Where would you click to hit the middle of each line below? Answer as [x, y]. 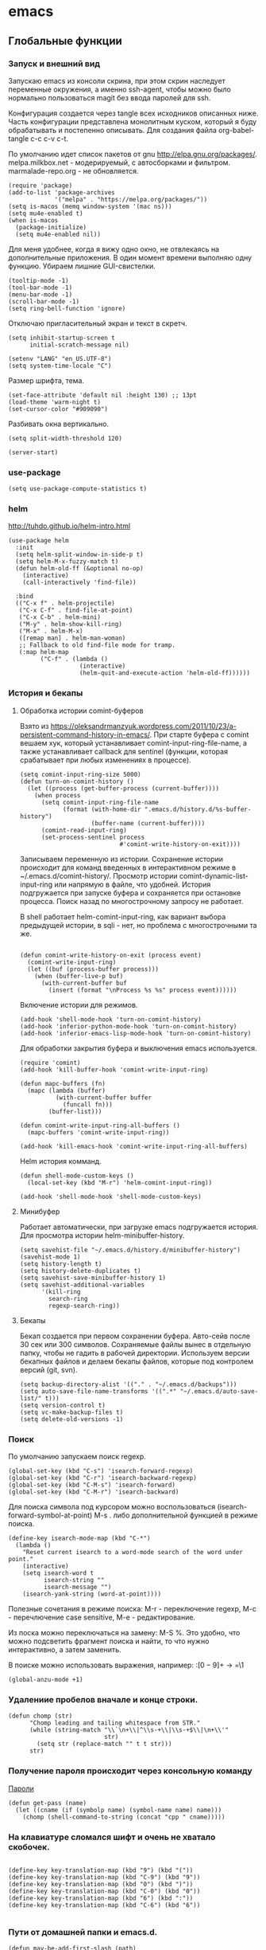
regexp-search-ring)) [85, 1306]
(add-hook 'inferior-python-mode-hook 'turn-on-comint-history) [128, 1026]
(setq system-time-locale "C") [60, 366]
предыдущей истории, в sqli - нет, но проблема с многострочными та [138, 925]
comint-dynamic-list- [214, 875]
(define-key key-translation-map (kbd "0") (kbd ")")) [101, 1884]
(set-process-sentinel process [93, 837]
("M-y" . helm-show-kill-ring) [71, 625]
